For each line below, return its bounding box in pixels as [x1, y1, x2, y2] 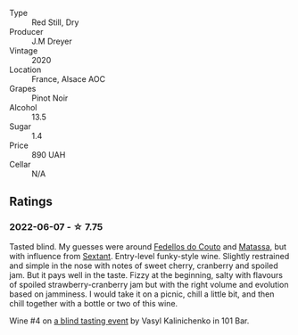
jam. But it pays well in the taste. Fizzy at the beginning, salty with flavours [9, 269, 284, 280]
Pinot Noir [31, 93, 69, 103]
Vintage [9, 45, 38, 56]
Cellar [9, 159, 31, 169]
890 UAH [31, 150, 66, 159]
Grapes [9, 84, 37, 94]
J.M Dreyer [31, 36, 73, 46]
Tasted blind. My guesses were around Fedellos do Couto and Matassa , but [9, 241, 287, 252]
